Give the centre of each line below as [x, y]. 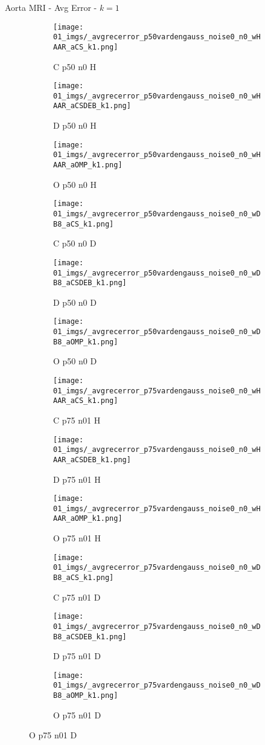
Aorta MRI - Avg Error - [51, 7]
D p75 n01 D [77, 656]
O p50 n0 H [75, 184]
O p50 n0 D [75, 361]
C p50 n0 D [75, 243]
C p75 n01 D [77, 597]
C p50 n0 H [75, 66]
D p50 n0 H [75, 125]
